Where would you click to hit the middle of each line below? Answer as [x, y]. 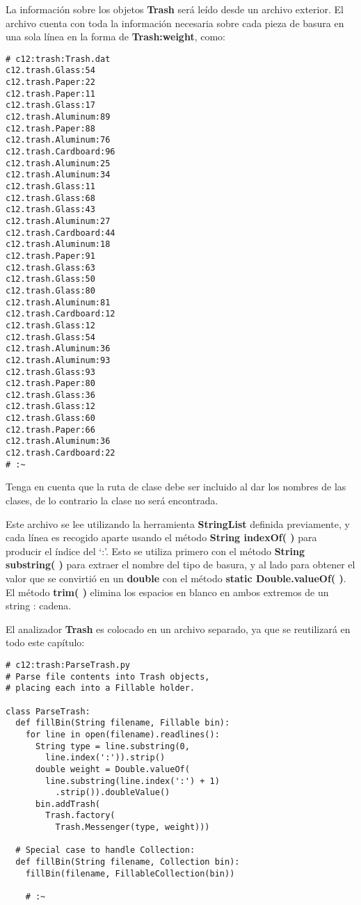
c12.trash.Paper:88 [50, 128]
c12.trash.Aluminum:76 [58, 140]
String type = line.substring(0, [112, 746]
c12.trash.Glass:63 [50, 267]
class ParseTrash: [48, 711]
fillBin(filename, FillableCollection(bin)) [130, 873]
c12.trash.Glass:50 [50, 279]
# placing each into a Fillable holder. [101, 688]
